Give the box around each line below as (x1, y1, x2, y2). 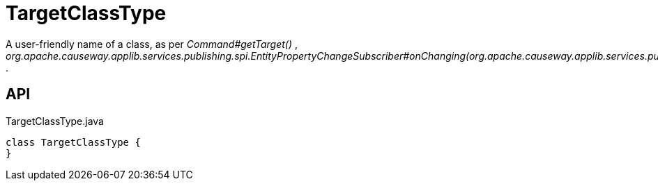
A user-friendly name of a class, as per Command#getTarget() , (6, 37, 298, 50)
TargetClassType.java (6, 115, 104, 127)
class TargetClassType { (6, 136, 141, 148)
